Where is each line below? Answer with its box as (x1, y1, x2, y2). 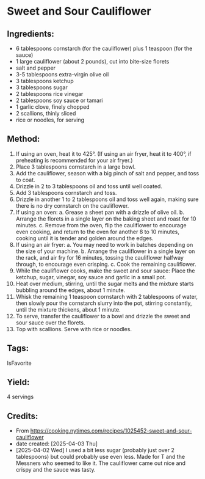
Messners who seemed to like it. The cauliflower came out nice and (15, 459, 185, 467)
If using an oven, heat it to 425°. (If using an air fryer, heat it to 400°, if (15, 150, 192, 157)
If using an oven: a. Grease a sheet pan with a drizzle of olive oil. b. (15, 208, 185, 216)
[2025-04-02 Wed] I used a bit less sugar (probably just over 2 (15, 447, 174, 454)
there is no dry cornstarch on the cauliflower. (15, 202, 129, 209)
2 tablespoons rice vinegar (15, 90, 84, 97)
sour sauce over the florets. (15, 319, 85, 326)
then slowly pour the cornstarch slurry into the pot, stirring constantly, (15, 299, 192, 307)
